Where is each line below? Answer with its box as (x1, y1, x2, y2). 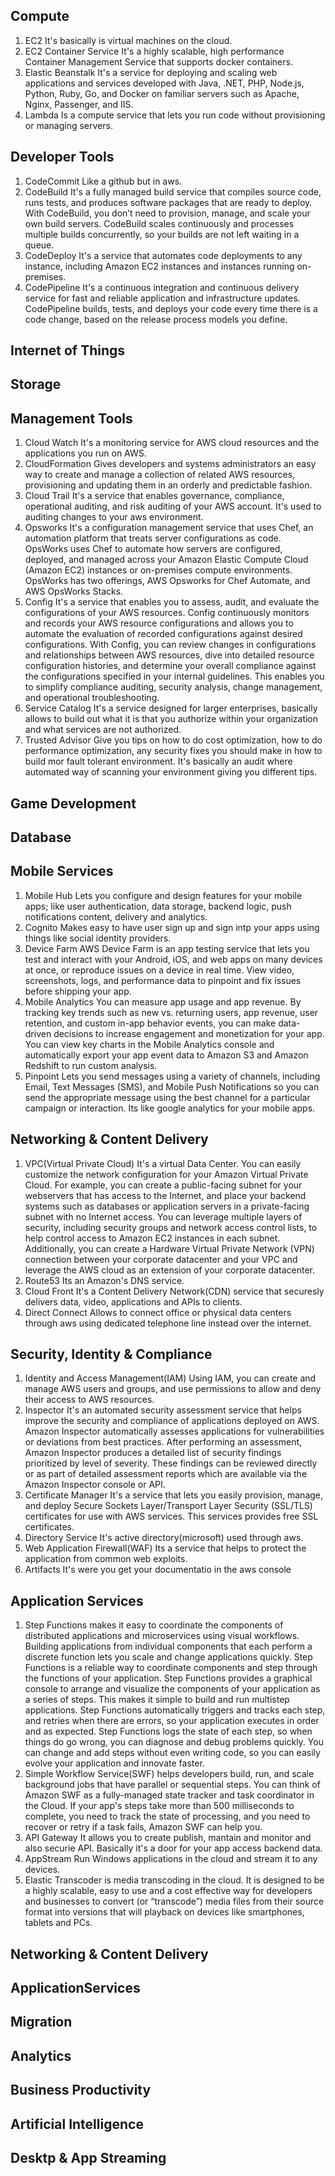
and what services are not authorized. (24, 724, 182, 736)
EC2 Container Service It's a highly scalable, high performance (24, 45, 285, 57)
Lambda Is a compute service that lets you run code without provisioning (24, 109, 326, 121)
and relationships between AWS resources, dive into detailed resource (24, 649, 315, 661)
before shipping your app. (24, 985, 132, 997)
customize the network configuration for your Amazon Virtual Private (24, 1168, 309, 1180)
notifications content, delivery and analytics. (24, 910, 208, 923)
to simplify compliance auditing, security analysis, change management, (24, 681, 323, 693)
